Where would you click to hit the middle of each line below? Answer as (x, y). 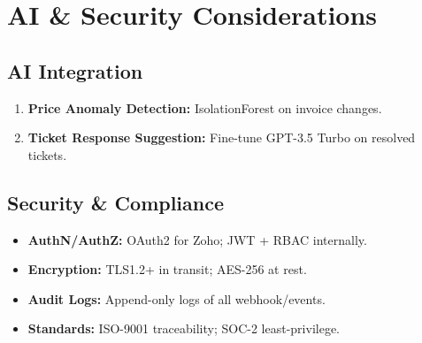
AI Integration (75, 70)
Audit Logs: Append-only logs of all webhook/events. (176, 298)
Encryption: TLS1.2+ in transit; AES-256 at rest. (167, 269)
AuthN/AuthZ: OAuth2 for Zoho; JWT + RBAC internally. (197, 239)
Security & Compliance (116, 202)
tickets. (47, 154)
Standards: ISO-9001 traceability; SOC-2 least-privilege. (184, 328)
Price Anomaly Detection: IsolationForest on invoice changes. (205, 107)
